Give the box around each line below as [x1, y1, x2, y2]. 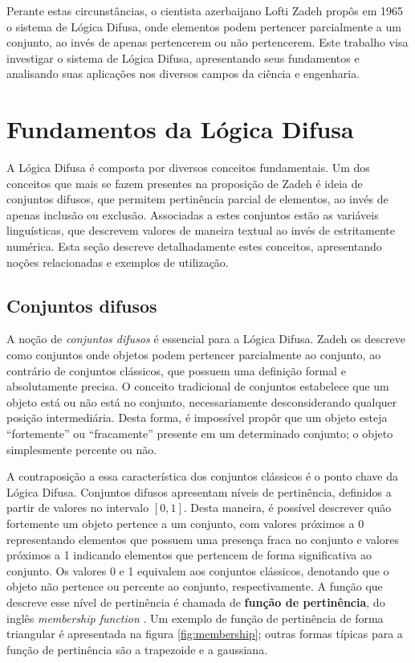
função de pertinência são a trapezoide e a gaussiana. [6, 640, 268, 657]
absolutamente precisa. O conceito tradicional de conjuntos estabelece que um [6, 378, 389, 395]
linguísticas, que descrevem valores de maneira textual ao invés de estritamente [6, 222, 395, 239]
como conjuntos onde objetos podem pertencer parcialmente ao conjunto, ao [6, 346, 381, 363]
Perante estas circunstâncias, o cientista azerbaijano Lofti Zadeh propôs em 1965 [6, 2, 404, 18]
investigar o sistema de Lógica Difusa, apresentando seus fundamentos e [6, 49, 360, 66]
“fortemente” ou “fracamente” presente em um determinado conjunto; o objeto [6, 425, 393, 442]
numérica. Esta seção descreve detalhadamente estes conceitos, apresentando [6, 238, 382, 255]
